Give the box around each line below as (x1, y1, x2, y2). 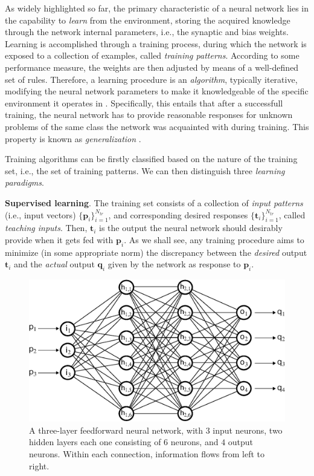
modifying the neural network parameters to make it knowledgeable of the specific (5, 85, 309, 97)
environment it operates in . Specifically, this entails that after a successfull (5, 96, 283, 109)
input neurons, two (213, 423, 283, 436)
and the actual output (14, 258, 95, 270)
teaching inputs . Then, (5, 221, 88, 234)
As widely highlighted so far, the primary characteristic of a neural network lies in (5, 2, 309, 14)
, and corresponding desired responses (108, 208, 248, 221)
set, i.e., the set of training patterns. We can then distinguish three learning (5, 164, 285, 177)
